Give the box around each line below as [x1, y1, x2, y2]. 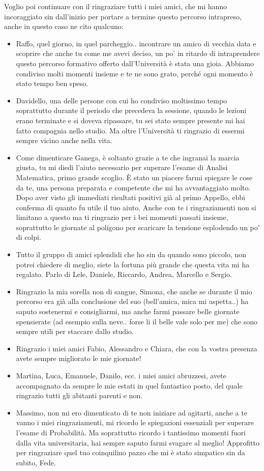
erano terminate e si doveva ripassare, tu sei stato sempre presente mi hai [16, 115, 245, 125]
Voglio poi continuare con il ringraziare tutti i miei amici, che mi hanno [4, 1, 227, 11]
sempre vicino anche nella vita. [16, 135, 112, 146]
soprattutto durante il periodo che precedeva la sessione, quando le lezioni [16, 105, 247, 116]
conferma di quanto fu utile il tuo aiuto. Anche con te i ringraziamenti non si [16, 202, 256, 212]
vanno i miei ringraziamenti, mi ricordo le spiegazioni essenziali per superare [16, 417, 254, 428]
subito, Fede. [16, 457, 56, 467]
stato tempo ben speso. [16, 78, 89, 89]
